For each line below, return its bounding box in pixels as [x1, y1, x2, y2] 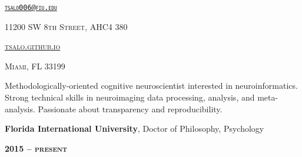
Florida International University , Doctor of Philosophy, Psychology [5, 122, 264, 135]
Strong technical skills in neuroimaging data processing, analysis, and [5, 91, 255, 103]
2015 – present [5, 142, 67, 154]
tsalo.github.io [5, 40, 61, 52]
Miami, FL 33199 [5, 59, 65, 72]
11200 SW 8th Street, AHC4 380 [5, 20, 128, 32]
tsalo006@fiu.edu [5, 4, 57, 12]
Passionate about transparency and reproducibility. [38, 102, 223, 115]
